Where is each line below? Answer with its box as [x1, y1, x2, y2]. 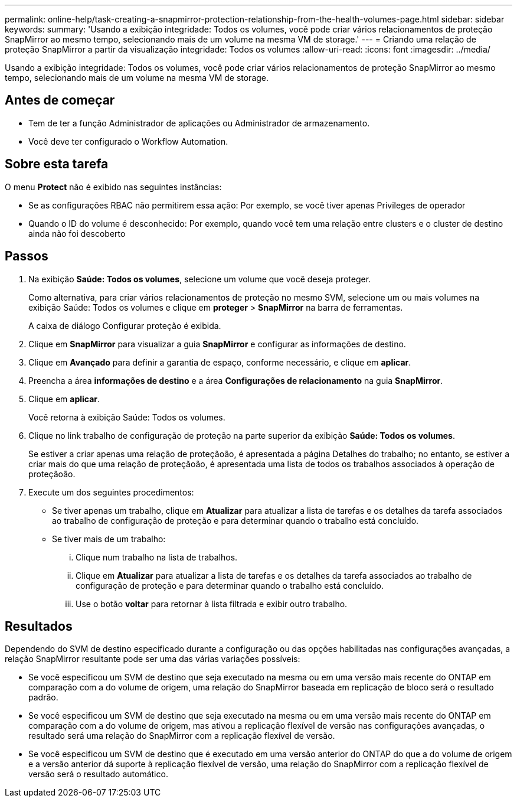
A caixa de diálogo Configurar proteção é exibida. [28, 320, 221, 331]
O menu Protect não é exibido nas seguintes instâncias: [5, 181, 222, 192]
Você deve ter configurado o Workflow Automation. [28, 136, 228, 146]
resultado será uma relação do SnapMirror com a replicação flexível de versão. [28, 731, 335, 741]
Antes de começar [5, 93, 115, 108]
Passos [5, 249, 48, 264]
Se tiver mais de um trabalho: [52, 533, 166, 544]
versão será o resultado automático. [28, 769, 168, 780]
